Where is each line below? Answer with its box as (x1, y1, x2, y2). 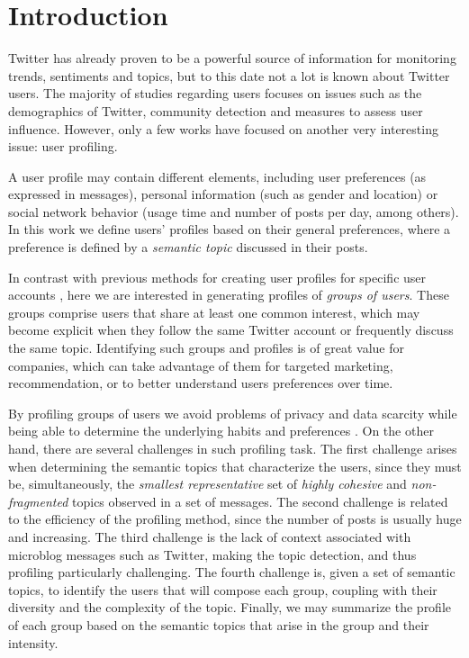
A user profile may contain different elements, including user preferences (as (8, 167, 427, 185)
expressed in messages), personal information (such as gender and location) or (8, 185, 438, 203)
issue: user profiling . (8, 137, 118, 156)
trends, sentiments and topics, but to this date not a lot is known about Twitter (8, 66, 450, 85)
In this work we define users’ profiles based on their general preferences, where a (8, 220, 451, 239)
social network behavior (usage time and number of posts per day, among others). (8, 202, 459, 221)
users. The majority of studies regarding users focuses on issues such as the (8, 84, 422, 103)
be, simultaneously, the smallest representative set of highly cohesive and (8, 474, 407, 493)
